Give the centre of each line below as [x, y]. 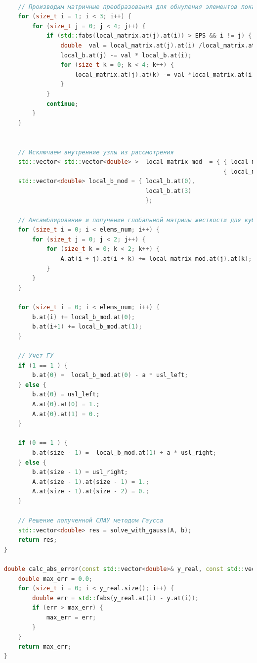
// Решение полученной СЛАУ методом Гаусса [91, 521]
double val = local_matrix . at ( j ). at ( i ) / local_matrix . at [158, 45]
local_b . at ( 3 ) [169, 191]
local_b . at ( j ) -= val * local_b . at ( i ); [126, 55]
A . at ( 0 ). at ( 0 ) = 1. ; [66, 404]
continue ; [62, 104]
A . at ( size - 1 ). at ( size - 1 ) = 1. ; [91, 482]
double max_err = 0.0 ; [55, 579]
